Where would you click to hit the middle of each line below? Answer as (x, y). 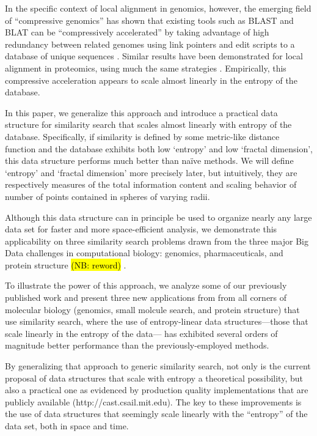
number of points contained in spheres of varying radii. (107, 196)
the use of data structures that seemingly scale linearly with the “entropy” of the (156, 414)
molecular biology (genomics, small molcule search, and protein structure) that (152, 309)
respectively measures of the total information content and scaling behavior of (151, 184)
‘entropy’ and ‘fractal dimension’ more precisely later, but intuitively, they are (151, 172)
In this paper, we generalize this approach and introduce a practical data (141, 112)
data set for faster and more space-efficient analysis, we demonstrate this (141, 229)
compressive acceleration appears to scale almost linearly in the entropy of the (151, 80)
